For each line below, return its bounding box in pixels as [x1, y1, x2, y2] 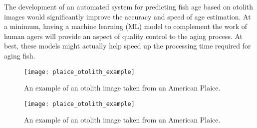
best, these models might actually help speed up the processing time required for [4, 40, 251, 51]
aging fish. [4, 50, 35, 60]
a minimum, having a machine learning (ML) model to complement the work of [4, 21, 248, 31]
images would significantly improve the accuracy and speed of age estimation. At [4, 11, 251, 21]
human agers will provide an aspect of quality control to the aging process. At [4, 30, 243, 41]
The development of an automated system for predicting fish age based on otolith [4, 1, 253, 11]
